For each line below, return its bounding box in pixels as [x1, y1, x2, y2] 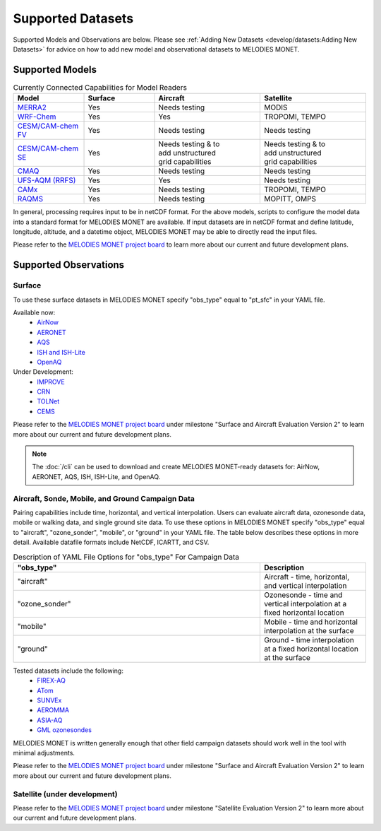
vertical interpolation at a [264, 599, 347, 608]
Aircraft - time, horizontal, [264, 572, 350, 582]
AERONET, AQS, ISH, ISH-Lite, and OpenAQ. [32, 472, 161, 481]
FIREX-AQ [37, 676, 66, 685]
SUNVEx [37, 696, 62, 705]
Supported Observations [13, 259, 125, 271]
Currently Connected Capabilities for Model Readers [13, 83, 187, 93]
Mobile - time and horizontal [264, 617, 358, 627]
